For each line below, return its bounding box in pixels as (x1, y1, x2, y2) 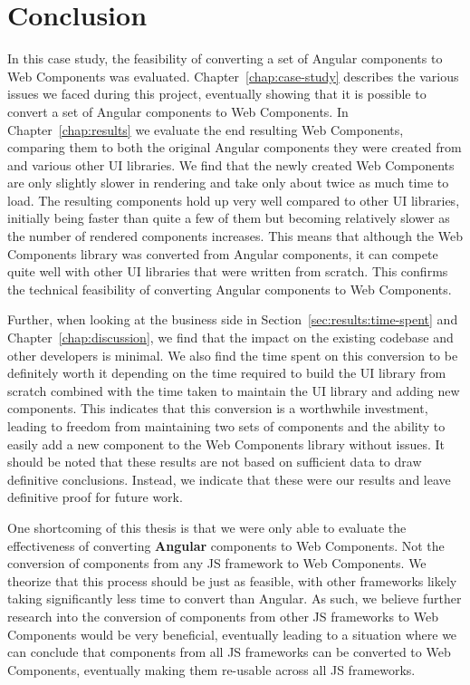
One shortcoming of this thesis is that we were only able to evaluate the (7, 517, 407, 536)
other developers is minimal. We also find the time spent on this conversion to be (7, 345, 458, 364)
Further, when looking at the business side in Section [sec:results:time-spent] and (7, 310, 458, 329)
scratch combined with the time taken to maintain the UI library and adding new (7, 381, 460, 400)
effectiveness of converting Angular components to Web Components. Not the (7, 535, 445, 555)
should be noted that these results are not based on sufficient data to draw (7, 452, 422, 471)
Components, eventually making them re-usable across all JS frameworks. (7, 660, 416, 679)
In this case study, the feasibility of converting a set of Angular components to (7, 49, 443, 68)
